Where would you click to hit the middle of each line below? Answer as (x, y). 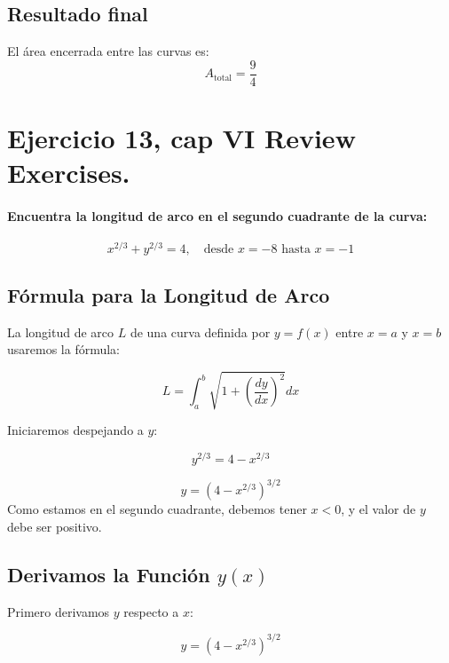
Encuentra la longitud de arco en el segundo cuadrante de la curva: (217, 216)
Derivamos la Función (109, 574)
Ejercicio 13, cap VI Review (181, 138)
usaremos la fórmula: (64, 349)
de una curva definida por (200, 331)
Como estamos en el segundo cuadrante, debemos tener (157, 509)
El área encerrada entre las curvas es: (108, 51)
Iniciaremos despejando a (75, 430)
